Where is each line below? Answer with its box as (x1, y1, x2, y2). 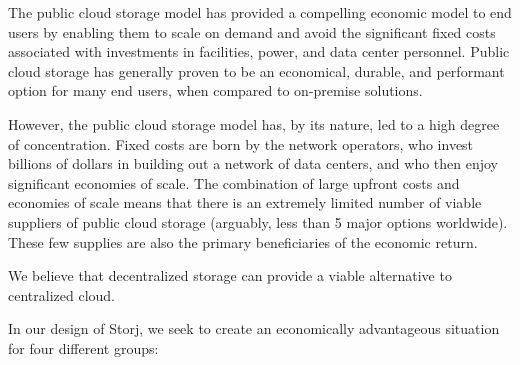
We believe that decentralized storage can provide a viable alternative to (8, 265, 452, 286)
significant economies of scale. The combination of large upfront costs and (8, 172, 460, 193)
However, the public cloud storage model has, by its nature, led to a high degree (8, 113, 500, 134)
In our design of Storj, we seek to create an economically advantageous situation (8, 318, 500, 339)
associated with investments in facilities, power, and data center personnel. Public (8, 41, 510, 62)
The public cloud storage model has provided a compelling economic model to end (8, 2, 512, 22)
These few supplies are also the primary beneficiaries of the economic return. (8, 231, 478, 252)
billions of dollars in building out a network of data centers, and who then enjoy (8, 153, 499, 174)
